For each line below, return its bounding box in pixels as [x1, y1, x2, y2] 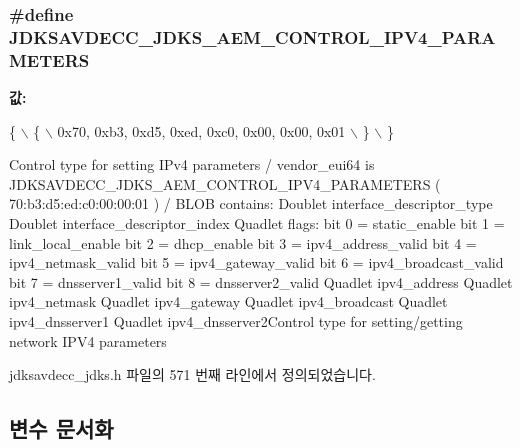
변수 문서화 [9, 413, 114, 444]
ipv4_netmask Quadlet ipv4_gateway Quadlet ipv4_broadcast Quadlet [9, 291, 448, 312]
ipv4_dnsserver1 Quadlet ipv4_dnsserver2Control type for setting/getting [9, 311, 463, 331]
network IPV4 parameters [9, 330, 167, 351]
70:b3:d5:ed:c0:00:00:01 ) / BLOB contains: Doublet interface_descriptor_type [9, 193, 493, 214]
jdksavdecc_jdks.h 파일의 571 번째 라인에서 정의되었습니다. [9, 364, 376, 385]
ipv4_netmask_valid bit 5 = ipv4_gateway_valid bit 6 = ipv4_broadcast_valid [9, 252, 504, 273]
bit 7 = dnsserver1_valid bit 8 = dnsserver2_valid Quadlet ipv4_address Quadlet [9, 271, 513, 292]
